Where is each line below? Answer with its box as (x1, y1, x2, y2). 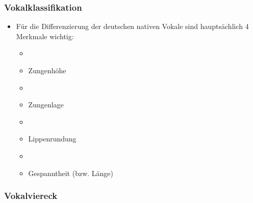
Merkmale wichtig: (16, 31, 74, 41)
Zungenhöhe (28, 65, 66, 75)
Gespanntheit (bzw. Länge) (28, 167, 114, 178)
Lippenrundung (28, 133, 77, 144)
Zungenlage (28, 99, 64, 110)
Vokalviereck (4, 189, 58, 202)
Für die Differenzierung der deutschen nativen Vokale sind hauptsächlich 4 (16, 21, 249, 32)
